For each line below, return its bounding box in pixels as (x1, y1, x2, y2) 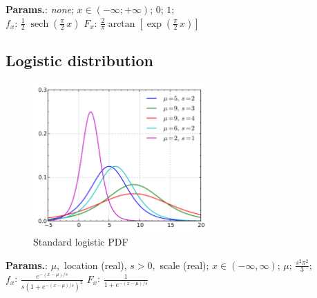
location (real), (64, 257, 127, 272)
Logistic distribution (6, 49, 153, 70)
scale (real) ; (160, 257, 209, 272)
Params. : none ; (6, 2, 74, 16)
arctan (108, 19, 135, 29)
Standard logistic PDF (33, 235, 128, 249)
